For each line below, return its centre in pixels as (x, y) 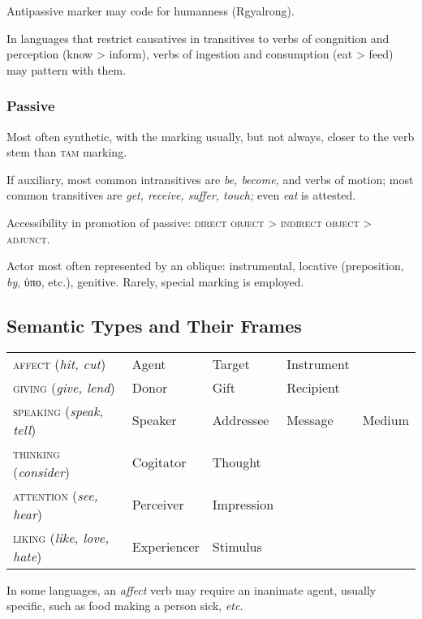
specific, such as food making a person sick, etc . (125, 606)
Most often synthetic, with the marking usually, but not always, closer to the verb (211, 136)
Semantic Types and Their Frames (154, 325)
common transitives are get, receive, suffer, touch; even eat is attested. (181, 195)
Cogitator (159, 462)
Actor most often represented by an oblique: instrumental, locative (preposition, (205, 266)
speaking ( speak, (58, 411)
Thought (237, 462)
